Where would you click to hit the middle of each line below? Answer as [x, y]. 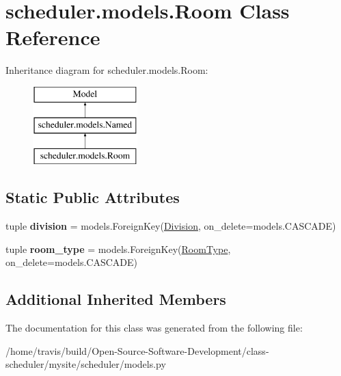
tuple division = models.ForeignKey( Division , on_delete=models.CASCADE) [171, 226]
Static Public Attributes [93, 197]
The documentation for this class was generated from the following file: [154, 328]
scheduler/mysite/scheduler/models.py [86, 364]
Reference [53, 37]
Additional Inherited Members [116, 299]
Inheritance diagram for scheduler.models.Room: [107, 70]
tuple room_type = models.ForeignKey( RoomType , [118, 249]
